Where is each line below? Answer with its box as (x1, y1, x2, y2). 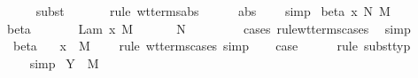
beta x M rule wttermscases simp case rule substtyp (12, 36, 411, 55)
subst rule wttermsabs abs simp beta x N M (35, 2, 391, 19)
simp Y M (29, 53, 99, 72)
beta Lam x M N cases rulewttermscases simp (6, 19, 411, 37)
